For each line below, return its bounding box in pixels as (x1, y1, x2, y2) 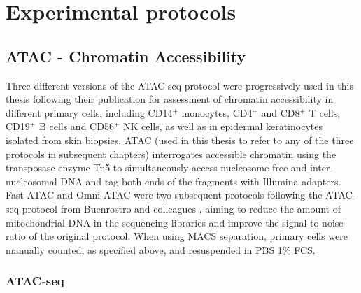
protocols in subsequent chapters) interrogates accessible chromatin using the (6, 146, 337, 161)
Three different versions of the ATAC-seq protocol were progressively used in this (6, 78, 353, 92)
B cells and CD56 (38, 119, 114, 134)
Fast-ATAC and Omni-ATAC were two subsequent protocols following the (6, 187, 323, 202)
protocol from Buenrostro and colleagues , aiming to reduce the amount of (22, 201, 341, 215)
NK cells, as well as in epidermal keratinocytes (122, 119, 323, 134)
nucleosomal (6, 173, 57, 188)
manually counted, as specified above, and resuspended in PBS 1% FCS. (6, 242, 316, 257)
